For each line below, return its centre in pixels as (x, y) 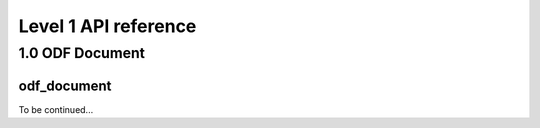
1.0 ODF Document (81, 53)
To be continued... (56, 109)
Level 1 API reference (107, 26)
